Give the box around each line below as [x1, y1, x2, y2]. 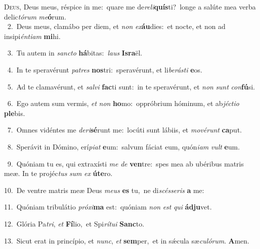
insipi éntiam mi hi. [4, 30, 61, 41]
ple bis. [4, 107, 25, 118]
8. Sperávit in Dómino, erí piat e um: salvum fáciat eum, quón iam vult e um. [7, 141, 240, 151]
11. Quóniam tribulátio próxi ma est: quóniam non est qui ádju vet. [4, 201, 212, 212]
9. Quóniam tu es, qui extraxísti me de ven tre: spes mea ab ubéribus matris [7, 158, 244, 168]
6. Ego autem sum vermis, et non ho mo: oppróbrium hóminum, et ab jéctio [7, 98, 239, 108]
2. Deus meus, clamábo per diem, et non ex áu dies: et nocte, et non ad [7, 21, 225, 31]
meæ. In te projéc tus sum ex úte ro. [4, 168, 113, 178]
